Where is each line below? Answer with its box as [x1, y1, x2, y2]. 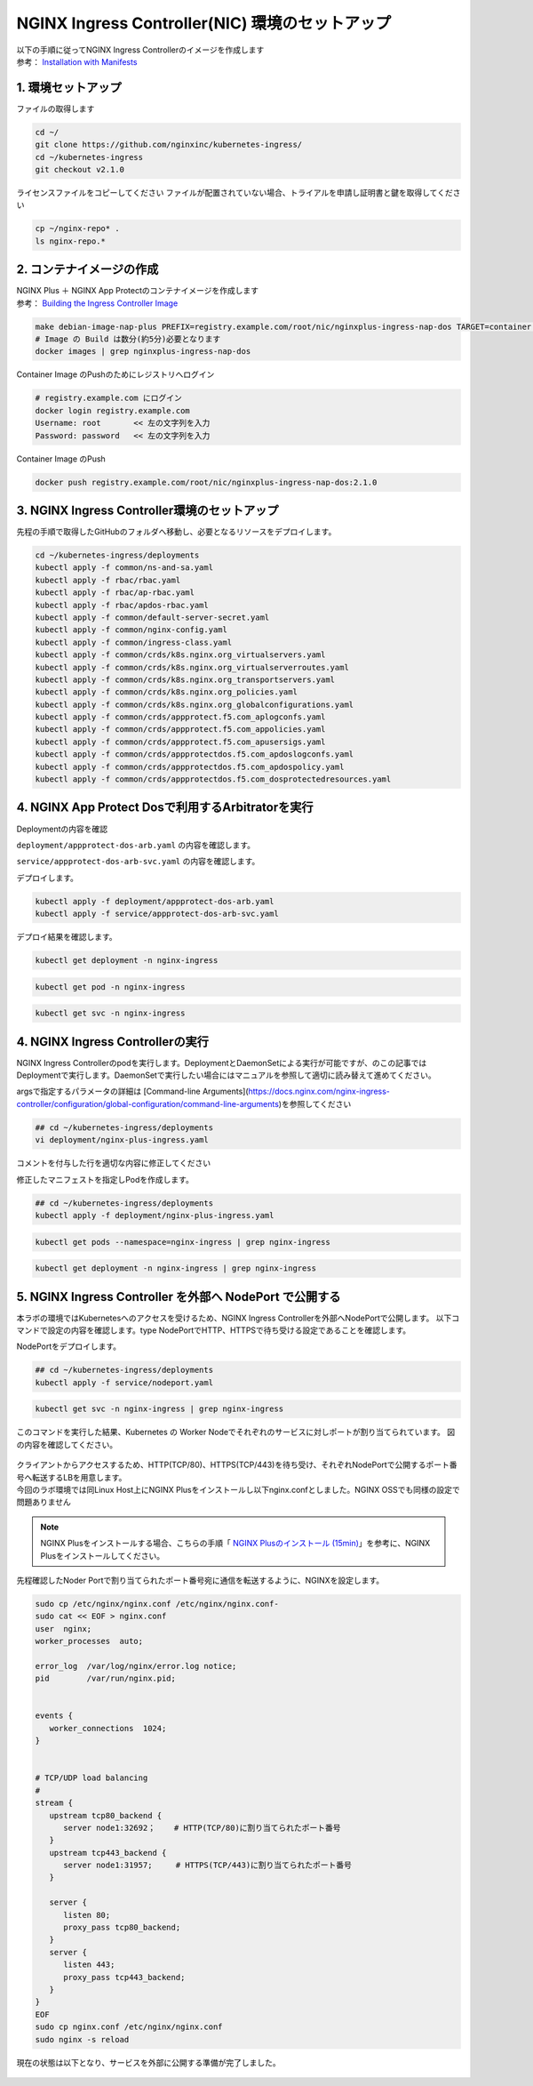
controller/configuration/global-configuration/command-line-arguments [16, 1098, 280, 1109]
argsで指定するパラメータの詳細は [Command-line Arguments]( [16, 1086, 249, 1097]
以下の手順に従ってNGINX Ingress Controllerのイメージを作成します [16, 44, 265, 55]
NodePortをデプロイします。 [16, 1341, 122, 1352]
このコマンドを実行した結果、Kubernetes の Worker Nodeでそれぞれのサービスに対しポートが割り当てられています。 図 [16, 1427, 456, 1438]
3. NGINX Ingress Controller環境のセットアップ [16, 502, 279, 517]
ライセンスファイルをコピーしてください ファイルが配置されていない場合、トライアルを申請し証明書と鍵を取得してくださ [16, 187, 461, 197]
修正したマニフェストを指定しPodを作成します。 [16, 1174, 195, 1184]
